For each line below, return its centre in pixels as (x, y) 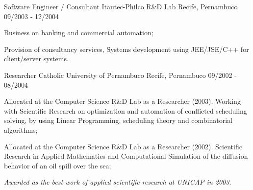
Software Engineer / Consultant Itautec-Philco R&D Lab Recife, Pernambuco (121, 6)
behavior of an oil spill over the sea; (58, 165)
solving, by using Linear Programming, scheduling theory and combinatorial (118, 120)
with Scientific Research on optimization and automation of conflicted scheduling (126, 110)
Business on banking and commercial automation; (79, 33)
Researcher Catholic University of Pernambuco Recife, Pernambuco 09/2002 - (120, 75)
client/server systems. (36, 59)
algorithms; (21, 130)
